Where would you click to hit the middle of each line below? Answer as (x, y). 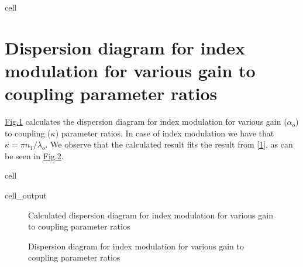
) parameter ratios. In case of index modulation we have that (165, 133)
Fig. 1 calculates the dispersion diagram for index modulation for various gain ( (146, 121)
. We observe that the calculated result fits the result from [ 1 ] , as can (169, 144)
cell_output (26, 195)
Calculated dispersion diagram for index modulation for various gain (151, 215)
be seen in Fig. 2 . (34, 155)
